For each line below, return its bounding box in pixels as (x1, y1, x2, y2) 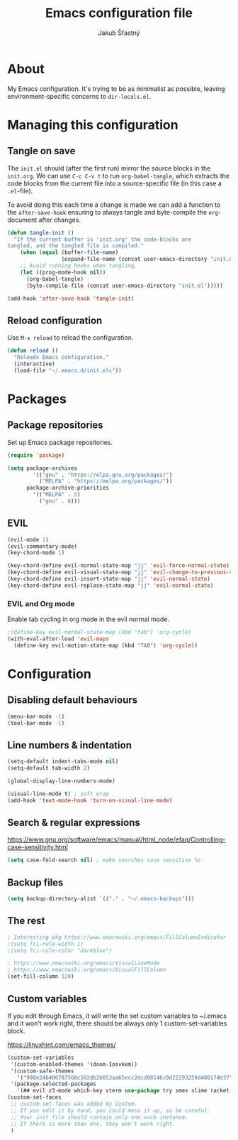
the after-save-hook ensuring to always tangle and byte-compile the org (7, 208, 218, 216)
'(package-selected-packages (10, 1080, 97, 1088)
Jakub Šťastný (98, 28, 140, 37)
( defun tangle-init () (7, 229, 74, 236)
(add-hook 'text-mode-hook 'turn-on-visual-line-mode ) (7, 797, 173, 804)
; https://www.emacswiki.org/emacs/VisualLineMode (7, 959, 160, 967)
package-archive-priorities (25, 485, 110, 492)
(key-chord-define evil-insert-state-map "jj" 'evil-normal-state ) (7, 576, 211, 583)
